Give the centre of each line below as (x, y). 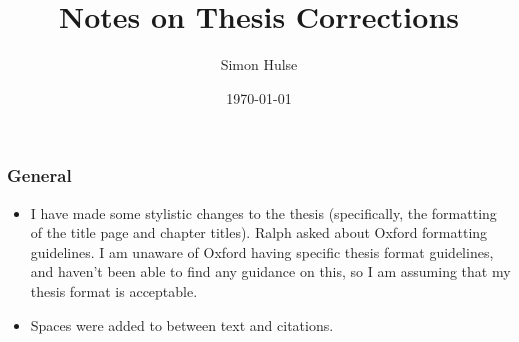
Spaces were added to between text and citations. (182, 324)
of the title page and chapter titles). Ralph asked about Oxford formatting (259, 232)
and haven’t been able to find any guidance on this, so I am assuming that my (270, 271)
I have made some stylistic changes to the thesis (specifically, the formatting (263, 212)
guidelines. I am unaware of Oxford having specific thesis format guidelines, (262, 251)
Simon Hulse (259, 64)
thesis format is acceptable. (114, 290)
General (39, 175)
